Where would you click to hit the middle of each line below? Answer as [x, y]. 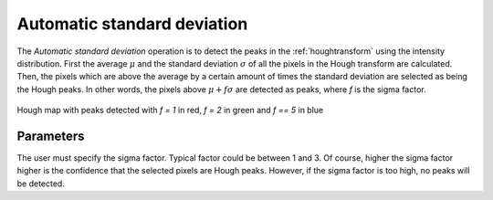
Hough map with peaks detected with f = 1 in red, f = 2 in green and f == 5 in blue [170, 111]
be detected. [41, 184]
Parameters [51, 136]
